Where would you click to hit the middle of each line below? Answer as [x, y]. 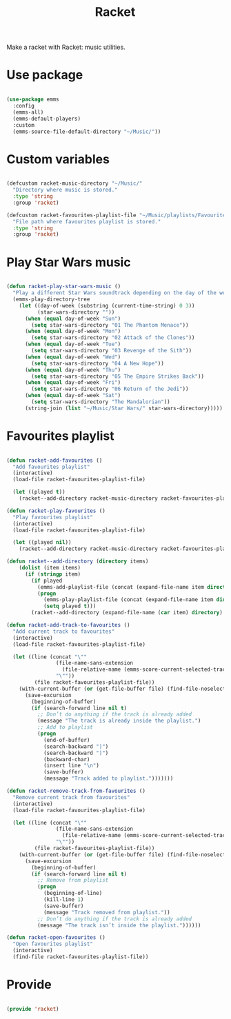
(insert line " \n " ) [71, 766]
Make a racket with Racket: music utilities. [66, 47]
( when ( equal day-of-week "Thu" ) [73, 370]
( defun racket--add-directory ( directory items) [78, 562]
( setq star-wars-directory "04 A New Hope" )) [98, 363]
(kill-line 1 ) [63, 900]
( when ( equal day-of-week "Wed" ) [73, 357]
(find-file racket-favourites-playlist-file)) [81, 957]
